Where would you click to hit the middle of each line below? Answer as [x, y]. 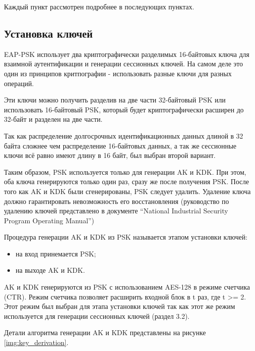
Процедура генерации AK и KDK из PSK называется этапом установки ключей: [126, 237]
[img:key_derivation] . [36, 342]
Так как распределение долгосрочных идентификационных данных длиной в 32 [124, 135]
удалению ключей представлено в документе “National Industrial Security [116, 211]
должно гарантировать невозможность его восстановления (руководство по [117, 201]
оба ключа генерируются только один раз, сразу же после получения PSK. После [127, 181]
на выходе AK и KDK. [50, 270]
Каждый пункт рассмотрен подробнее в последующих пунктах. [99, 6]
